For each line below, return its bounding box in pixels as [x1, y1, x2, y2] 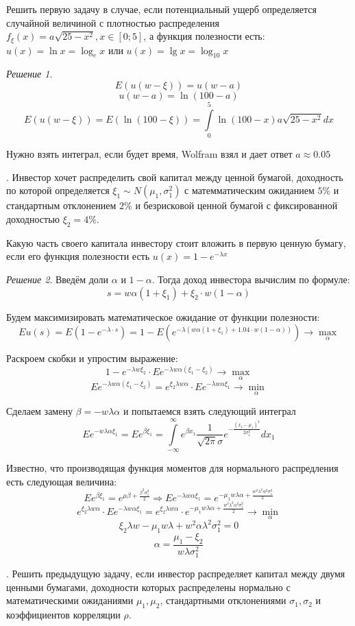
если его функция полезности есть [6, 249, 150, 263]
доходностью [6, 211, 60, 226]
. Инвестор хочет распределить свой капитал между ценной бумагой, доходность [6, 169, 343, 184]
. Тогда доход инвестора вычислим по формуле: [151, 272, 350, 286]
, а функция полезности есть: [143, 29, 265, 43]
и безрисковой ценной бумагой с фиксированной [135, 198, 338, 213]
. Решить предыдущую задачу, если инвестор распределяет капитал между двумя [6, 566, 345, 581]
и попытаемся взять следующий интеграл [123, 404, 296, 418]
